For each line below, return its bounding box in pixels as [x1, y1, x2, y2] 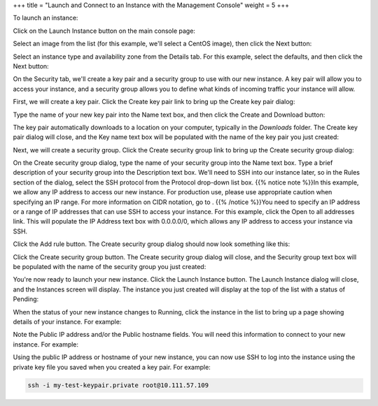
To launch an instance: [13, 14, 78, 22]
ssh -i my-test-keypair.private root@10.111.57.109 [27, 382, 209, 389]
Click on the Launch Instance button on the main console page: [13, 27, 196, 35]
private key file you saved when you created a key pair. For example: [13, 363, 211, 371]
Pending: [13, 295, 39, 303]
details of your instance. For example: [13, 317, 122, 326]
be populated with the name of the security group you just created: [13, 262, 206, 270]
